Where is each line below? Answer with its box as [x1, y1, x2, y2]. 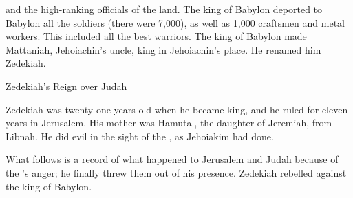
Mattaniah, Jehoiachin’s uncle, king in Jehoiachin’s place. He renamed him [6, 42, 321, 56]
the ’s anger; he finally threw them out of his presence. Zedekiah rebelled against [6, 165, 347, 179]
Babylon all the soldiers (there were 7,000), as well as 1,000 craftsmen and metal [6, 15, 345, 30]
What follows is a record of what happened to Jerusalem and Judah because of [6, 152, 339, 166]
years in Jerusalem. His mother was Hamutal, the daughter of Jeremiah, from [6, 115, 332, 130]
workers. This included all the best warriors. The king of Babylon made [6, 29, 307, 43]
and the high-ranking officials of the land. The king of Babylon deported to [6, 2, 323, 16]
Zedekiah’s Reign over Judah [6, 78, 127, 93]
